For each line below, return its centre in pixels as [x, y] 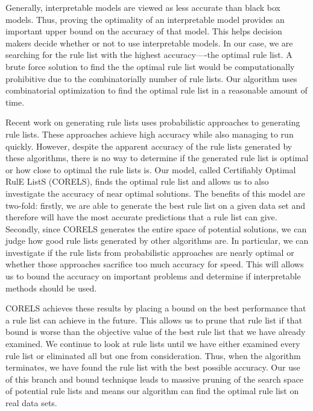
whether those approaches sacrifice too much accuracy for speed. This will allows [155, 264]
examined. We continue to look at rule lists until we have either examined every [153, 344]
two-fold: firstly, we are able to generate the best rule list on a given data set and [156, 205]
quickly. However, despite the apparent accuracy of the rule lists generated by [149, 146]
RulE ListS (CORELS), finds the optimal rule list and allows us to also [137, 181]
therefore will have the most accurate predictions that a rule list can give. [141, 217]
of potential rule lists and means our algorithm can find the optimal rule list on [152, 391]
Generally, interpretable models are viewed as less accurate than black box [143, 7]
